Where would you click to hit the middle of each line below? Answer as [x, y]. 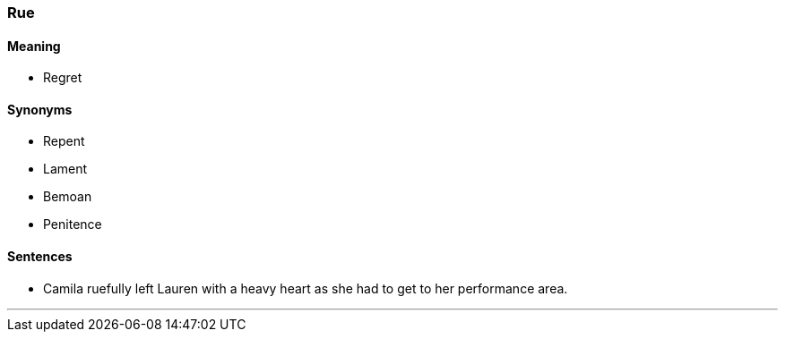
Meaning [34, 46]
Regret [63, 78]
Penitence [73, 225]
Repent [64, 141]
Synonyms [40, 109]
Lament [65, 169]
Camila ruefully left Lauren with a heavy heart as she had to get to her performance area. [306, 288]
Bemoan [68, 197]
